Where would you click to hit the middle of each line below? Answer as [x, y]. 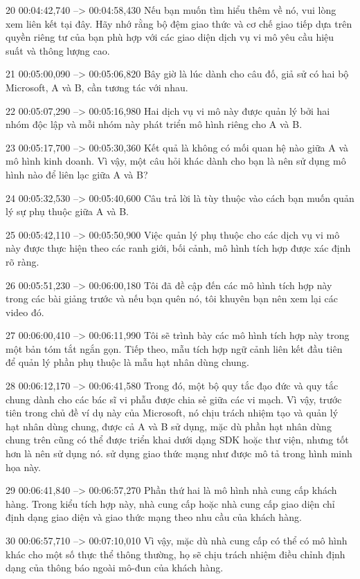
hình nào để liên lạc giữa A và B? [77, 174]
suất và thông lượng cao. [58, 50]
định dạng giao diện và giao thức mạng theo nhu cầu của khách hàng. [154, 517]
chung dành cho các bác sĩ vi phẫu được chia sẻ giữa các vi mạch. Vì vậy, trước [174, 399]
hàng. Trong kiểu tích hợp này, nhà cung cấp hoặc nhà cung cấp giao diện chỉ [170, 503]
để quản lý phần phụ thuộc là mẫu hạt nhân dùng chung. [128, 362]
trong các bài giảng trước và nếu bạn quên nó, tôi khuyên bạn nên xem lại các [172, 298]
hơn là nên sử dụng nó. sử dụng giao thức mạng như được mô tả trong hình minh [179, 453]
